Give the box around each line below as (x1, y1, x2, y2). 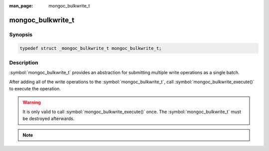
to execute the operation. (9, 86, 61, 92)
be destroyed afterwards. (22, 116, 75, 122)
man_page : (9, 3, 33, 8)
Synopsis (9, 31, 32, 38)
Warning (22, 100, 41, 106)
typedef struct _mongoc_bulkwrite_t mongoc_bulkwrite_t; (19, 45, 162, 51)
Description (9, 59, 38, 66)
